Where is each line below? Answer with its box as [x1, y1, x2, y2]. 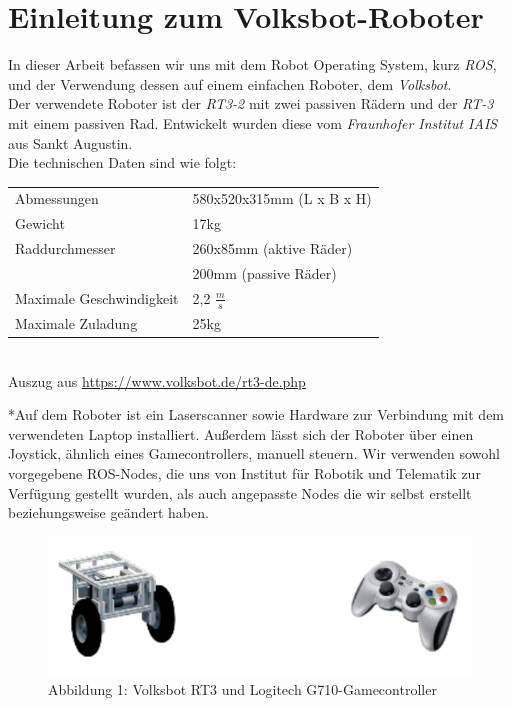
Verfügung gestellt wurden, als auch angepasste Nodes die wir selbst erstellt [8, 482, 472, 503]
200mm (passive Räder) [192, 262, 337, 283]
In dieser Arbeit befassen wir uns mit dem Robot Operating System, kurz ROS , [8, 54, 497, 75]
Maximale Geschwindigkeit [15, 287, 179, 308]
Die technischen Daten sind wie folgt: [8, 152, 237, 173]
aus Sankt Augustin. [8, 132, 133, 153]
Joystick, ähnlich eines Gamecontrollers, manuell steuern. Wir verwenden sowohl [8, 443, 501, 464]
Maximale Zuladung [15, 312, 138, 333]
